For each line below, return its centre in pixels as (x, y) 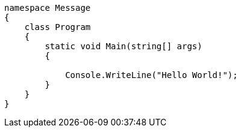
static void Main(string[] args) (124, 46)
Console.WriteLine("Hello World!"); (152, 75)
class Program (58, 27)
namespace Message (48, 8)
